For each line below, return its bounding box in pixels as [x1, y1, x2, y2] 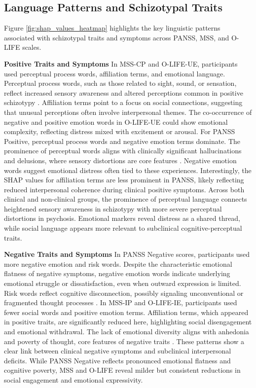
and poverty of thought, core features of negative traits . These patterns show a [4, 336, 245, 346]
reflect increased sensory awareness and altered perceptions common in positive [4, 87, 243, 98]
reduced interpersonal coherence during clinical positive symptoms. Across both [4, 184, 245, 194]
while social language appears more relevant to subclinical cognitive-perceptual [4, 223, 242, 233]
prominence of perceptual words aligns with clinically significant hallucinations [4, 145, 242, 156]
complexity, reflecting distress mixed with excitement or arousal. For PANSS [4, 126, 235, 137]
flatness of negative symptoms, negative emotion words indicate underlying [4, 268, 230, 279]
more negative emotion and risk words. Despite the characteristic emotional [4, 258, 232, 269]
